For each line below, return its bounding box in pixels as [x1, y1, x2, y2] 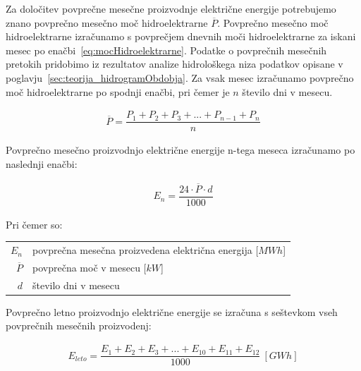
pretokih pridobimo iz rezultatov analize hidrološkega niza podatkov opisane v [6, 56, 343, 71]
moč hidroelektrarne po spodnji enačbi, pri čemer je [6, 84, 230, 99]
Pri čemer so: [6, 217, 63, 231]
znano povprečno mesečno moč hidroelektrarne [6, 15, 208, 30]
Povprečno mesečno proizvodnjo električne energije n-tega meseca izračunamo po [6, 142, 355, 157]
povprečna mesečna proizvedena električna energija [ [32, 243, 259, 257]
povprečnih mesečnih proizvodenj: [6, 318, 152, 333]
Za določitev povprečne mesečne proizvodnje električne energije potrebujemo [6, 1, 336, 16]
